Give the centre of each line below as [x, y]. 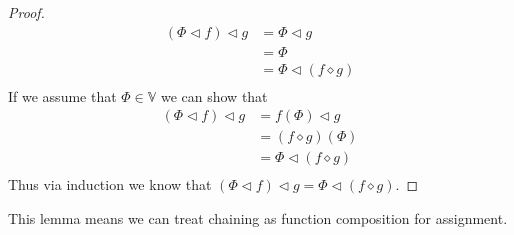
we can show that [214, 95]
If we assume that [62, 95]
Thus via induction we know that [110, 184]
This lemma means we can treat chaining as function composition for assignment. [258, 218]
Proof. [26, 12]
